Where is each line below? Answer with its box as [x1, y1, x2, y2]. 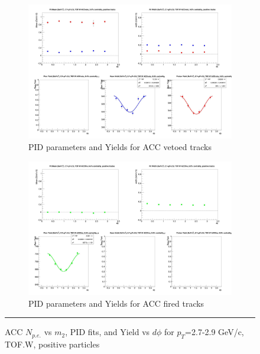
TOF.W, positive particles [5, 338, 100, 350]
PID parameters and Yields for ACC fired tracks [28, 297, 204, 309]
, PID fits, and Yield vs [65, 326, 150, 338]
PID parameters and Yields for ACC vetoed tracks [28, 141, 212, 153]
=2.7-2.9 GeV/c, [185, 326, 244, 338]
